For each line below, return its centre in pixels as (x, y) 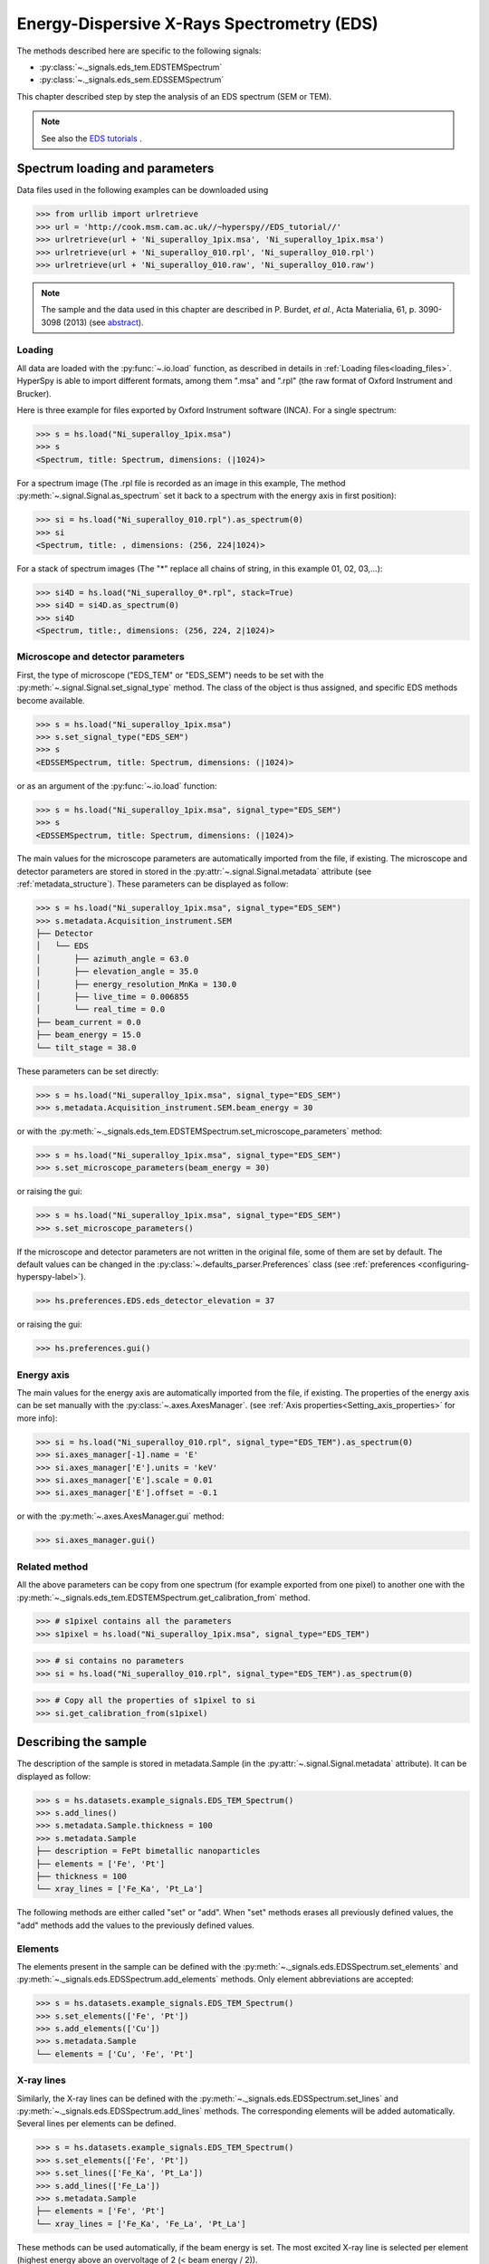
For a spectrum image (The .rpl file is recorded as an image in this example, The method (181, 483)
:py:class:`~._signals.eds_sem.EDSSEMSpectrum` (132, 80)
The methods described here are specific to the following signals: (139, 51)
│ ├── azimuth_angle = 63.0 (112, 959)
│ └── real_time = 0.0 (101, 1009)
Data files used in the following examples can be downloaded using (143, 190)
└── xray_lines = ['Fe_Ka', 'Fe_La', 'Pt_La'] (141, 2224)
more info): (37, 1418)
